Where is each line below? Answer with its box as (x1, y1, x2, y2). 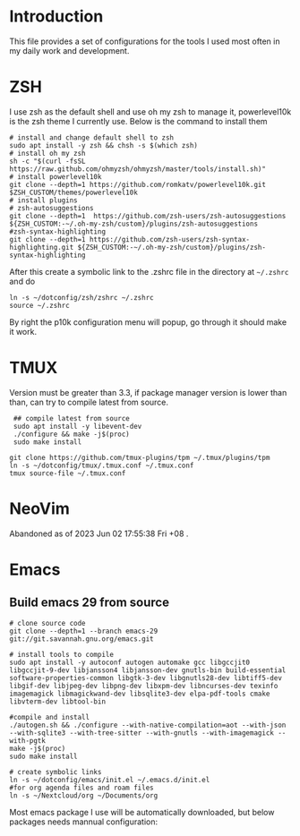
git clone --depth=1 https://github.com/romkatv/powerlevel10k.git (9, 180, 267, 189)
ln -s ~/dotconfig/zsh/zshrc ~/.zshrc (9, 293, 154, 302)
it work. (9, 326, 38, 337)
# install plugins (9, 195, 78, 205)
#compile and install (9, 712, 90, 721)
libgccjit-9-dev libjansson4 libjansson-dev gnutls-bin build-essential (9, 665, 287, 675)
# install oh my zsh (9, 149, 87, 158)
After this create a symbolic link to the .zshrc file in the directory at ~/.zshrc (9, 266, 289, 277)
